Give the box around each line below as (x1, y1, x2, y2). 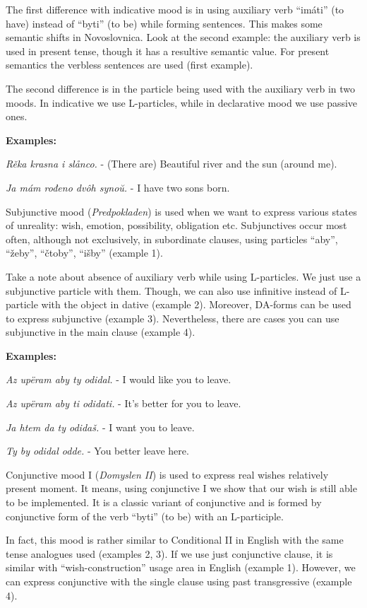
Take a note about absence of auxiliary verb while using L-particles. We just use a (6, 269, 361, 283)
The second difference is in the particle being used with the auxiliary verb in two (6, 81, 356, 95)
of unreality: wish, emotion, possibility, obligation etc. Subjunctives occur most (6, 218, 347, 233)
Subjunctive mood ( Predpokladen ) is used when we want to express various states (6, 204, 357, 218)
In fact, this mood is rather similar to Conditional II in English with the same (6, 532, 344, 547)
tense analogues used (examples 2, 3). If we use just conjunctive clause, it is (6, 546, 333, 561)
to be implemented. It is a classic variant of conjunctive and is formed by (6, 495, 322, 510)
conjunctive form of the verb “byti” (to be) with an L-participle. (6, 508, 284, 523)
